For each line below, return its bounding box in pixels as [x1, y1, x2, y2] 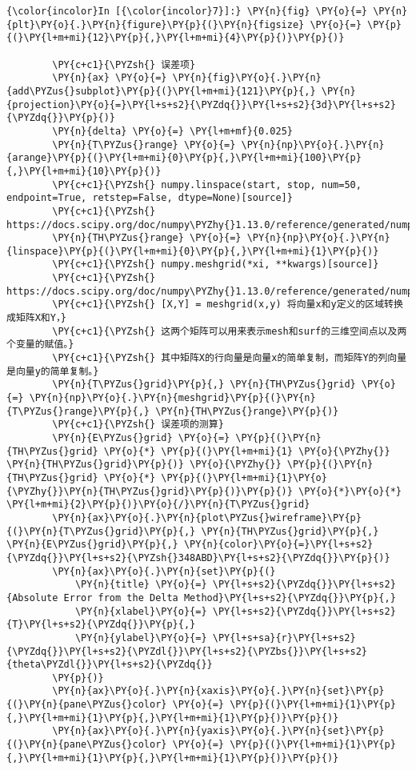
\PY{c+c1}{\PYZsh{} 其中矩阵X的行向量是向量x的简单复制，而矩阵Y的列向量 [52, 352, 407, 364]
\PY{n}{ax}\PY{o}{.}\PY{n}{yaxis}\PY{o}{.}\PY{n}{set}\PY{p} [52, 725, 385, 737]
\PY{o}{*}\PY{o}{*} [298, 485, 402, 497]
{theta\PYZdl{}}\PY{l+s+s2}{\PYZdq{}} [6, 659, 213, 671]
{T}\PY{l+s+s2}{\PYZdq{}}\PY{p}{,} [6, 619, 196, 631]
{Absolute [6, 592, 58, 604]
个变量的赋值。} [6, 339, 74, 351]
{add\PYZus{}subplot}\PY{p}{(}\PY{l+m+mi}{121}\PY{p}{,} [6, 85, 316, 97]
